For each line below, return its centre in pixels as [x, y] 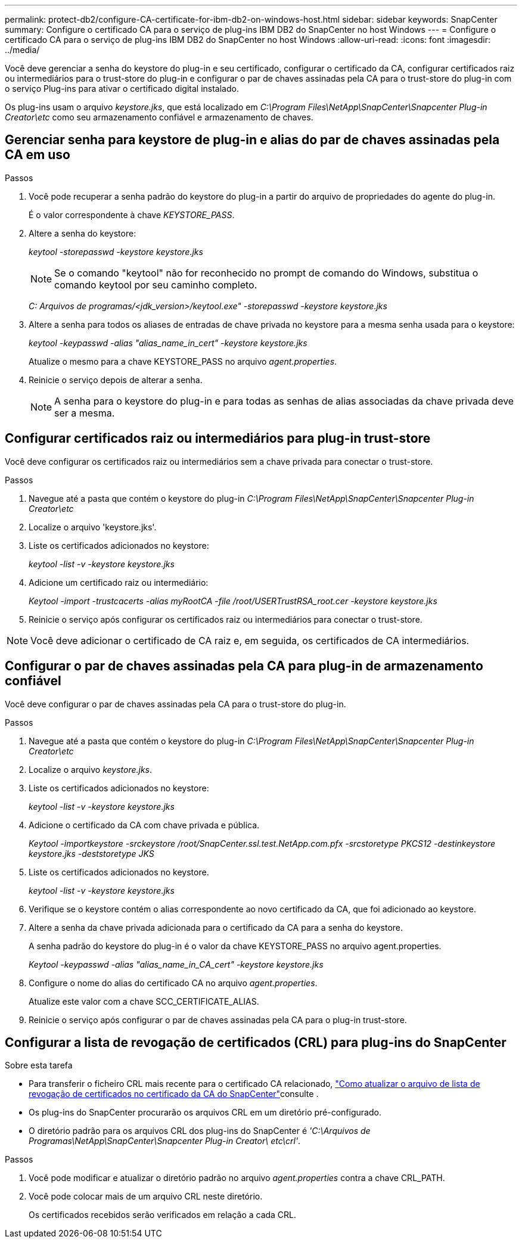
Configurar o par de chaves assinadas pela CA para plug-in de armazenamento [244, 666]
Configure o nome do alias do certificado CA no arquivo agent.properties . [173, 983]
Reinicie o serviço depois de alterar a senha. [116, 380]
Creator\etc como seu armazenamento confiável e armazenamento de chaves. [159, 117]
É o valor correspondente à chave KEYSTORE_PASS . [132, 215]
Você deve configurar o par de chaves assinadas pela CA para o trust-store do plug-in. [175, 704]
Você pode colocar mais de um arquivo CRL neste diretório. [146, 1197]
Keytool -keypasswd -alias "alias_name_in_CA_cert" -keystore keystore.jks [176, 964]
